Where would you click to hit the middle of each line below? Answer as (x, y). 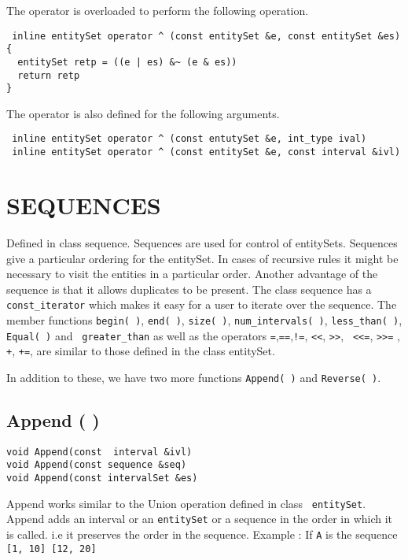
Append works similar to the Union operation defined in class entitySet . (186, 503)
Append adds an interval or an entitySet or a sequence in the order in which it (200, 519)
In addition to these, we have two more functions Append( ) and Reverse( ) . (194, 377)
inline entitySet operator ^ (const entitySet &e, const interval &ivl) (206, 152)
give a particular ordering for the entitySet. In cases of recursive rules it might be (202, 258)
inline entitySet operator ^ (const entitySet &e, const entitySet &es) (206, 36)
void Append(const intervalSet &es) (102, 478)
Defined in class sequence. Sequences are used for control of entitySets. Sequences (202, 242)
